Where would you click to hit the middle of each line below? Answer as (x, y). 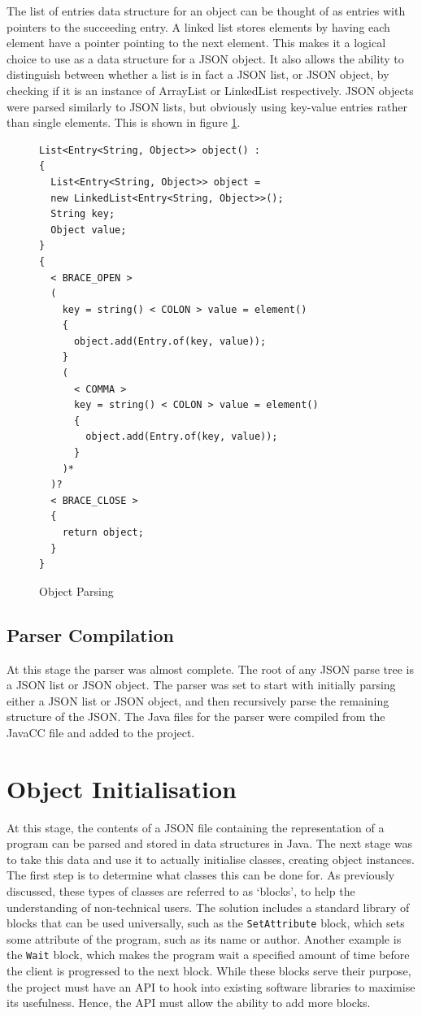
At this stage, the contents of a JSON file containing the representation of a (196, 827)
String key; (83, 214)
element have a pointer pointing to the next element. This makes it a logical (196, 43)
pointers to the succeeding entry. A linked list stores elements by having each (198, 26)
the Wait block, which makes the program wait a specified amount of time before (208, 955)
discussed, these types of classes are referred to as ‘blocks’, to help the (181, 891)
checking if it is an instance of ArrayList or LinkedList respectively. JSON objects (210, 90)
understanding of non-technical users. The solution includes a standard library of (208, 907)
